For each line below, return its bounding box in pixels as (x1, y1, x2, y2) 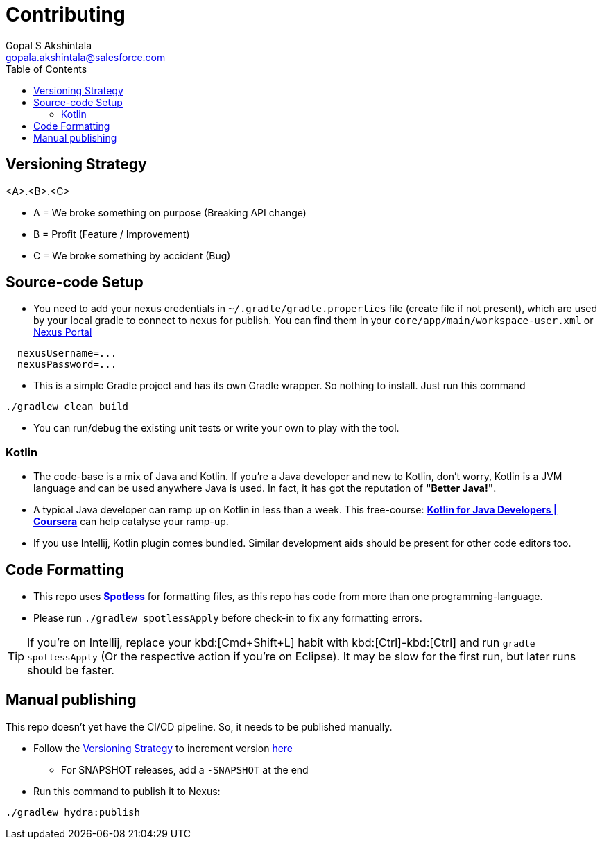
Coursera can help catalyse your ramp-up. (33, 515, 229, 528)
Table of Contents (6, 62, 87, 75)
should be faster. (27, 663, 114, 678)
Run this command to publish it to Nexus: (33, 785, 221, 797)
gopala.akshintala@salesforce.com (6, 51, 166, 63)
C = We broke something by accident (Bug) (33, 249, 231, 262)
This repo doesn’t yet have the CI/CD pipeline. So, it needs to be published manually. (6, 720, 393, 733)
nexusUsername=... (17, 348, 117, 359)
